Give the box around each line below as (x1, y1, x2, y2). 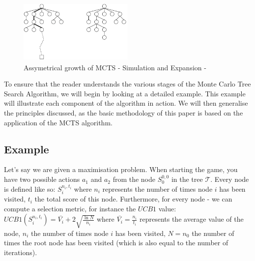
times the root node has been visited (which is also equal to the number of (4, 237, 228, 248)
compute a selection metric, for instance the (4, 203, 136, 213)
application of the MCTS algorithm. (4, 117, 113, 127)
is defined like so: (4, 183, 56, 194)
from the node (113, 174, 156, 184)
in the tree (171, 174, 203, 184)
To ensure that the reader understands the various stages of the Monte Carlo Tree (4, 79, 251, 89)
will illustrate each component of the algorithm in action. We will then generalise (4, 98, 248, 108)
